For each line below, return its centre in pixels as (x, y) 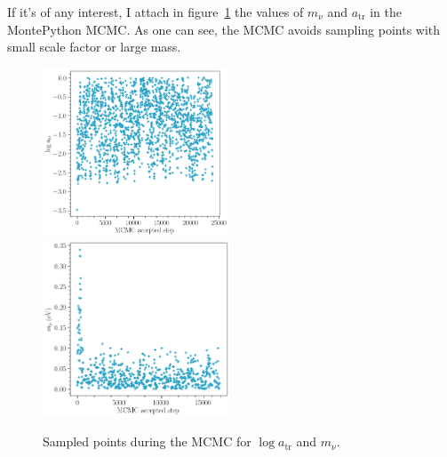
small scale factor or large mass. (94, 47)
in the (386, 12)
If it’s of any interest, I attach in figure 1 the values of (156, 12)
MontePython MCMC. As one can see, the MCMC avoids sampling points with (224, 29)
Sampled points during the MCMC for (147, 441)
